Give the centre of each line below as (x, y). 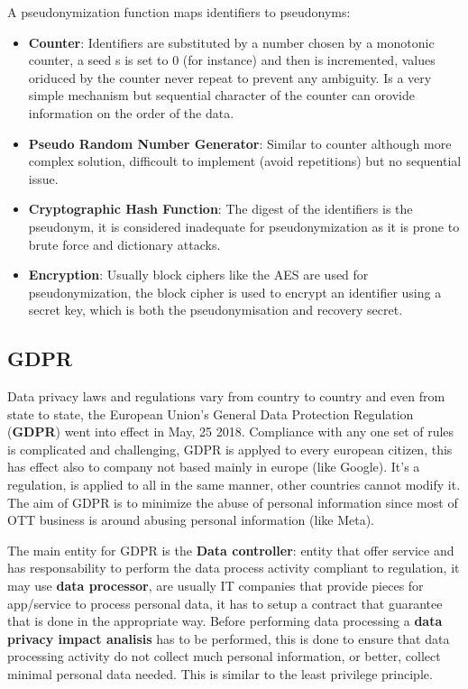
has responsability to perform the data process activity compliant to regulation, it (234, 568)
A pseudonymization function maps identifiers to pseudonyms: (179, 12)
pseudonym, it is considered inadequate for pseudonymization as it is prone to (244, 226)
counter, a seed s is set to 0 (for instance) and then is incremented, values (232, 60)
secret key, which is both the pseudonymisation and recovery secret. (216, 310)
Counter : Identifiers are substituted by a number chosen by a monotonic (231, 42)
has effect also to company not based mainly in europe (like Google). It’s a (214, 467)
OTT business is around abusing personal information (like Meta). (191, 520)
